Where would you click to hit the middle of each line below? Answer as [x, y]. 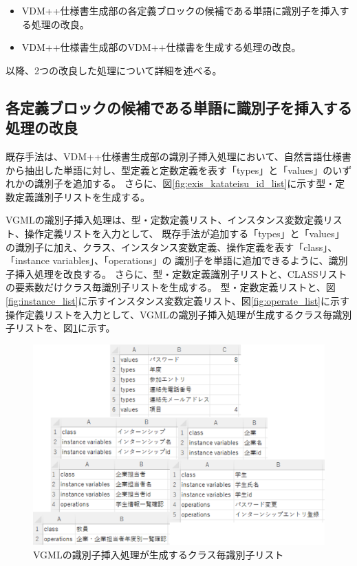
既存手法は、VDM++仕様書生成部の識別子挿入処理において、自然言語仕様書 [178, 156]
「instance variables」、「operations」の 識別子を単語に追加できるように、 [167, 260]
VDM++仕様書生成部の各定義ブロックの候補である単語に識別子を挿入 [181, 10]
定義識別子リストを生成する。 [82, 196]
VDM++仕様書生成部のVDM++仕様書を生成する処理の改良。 [161, 47]
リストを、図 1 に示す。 [65, 328]
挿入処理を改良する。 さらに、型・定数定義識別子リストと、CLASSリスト [181, 273]
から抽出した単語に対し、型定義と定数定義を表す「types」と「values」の [169, 170]
